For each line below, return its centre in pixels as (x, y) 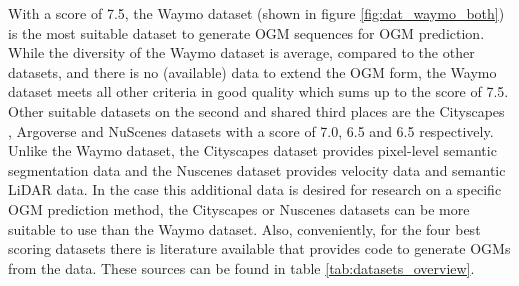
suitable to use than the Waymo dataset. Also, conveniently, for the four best (244, 228)
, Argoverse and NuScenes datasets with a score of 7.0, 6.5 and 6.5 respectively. (251, 130)
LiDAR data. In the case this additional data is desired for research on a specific (255, 189)
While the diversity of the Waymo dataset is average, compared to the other (241, 52)
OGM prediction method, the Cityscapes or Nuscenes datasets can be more (239, 208)
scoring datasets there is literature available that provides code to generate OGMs (259, 248)
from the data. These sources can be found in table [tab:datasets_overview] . (241, 267)
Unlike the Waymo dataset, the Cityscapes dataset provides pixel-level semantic (252, 150)
